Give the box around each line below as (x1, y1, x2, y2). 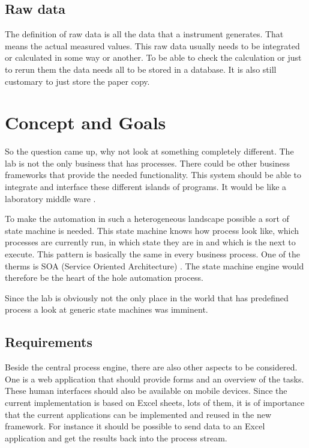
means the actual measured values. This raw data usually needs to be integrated (5, 39, 300, 52)
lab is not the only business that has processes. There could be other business (5, 156, 290, 169)
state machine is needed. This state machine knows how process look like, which (5, 224, 299, 236)
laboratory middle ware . (5, 192, 96, 204)
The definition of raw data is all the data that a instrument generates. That (5, 28, 284, 40)
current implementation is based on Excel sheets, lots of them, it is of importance (5, 396, 305, 408)
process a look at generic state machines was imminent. (5, 303, 208, 316)
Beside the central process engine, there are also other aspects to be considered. (5, 361, 298, 373)
